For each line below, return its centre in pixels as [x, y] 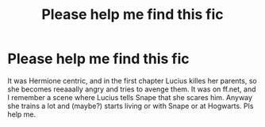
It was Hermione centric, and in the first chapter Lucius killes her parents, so [132, 80]
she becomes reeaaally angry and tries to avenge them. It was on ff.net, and [132, 89]
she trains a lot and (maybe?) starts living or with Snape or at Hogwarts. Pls [131, 106]
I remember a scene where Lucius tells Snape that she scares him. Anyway [130, 97]
